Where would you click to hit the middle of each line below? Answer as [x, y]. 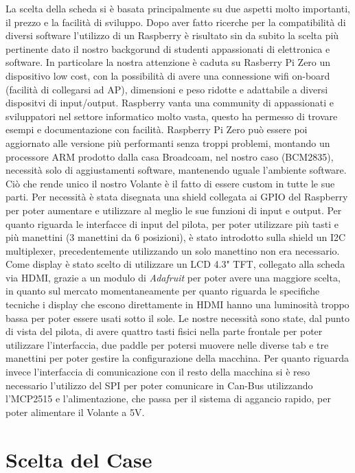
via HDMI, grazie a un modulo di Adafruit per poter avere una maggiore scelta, [173, 277]
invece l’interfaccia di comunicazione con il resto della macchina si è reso [158, 372]
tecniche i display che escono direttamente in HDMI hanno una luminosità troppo [177, 304]
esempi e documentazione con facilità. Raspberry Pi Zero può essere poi [157, 129]
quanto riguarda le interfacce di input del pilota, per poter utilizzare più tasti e [172, 223]
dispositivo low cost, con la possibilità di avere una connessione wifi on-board [168, 75]
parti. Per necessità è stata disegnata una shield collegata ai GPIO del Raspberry [177, 197]
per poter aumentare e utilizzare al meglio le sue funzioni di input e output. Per [174, 210]
